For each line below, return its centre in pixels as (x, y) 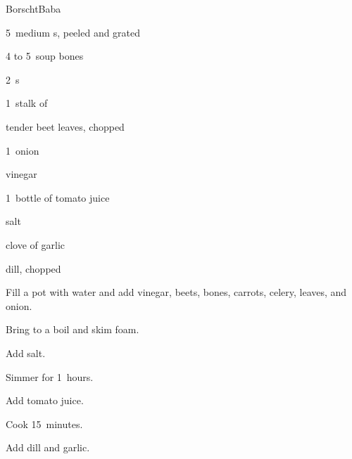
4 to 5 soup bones (45, 56)
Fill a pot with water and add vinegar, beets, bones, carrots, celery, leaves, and (176, 292)
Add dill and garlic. (48, 447)
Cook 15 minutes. (44, 424)
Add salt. (26, 353)
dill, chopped (33, 268)
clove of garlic (36, 244)
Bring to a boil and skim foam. (73, 329)
